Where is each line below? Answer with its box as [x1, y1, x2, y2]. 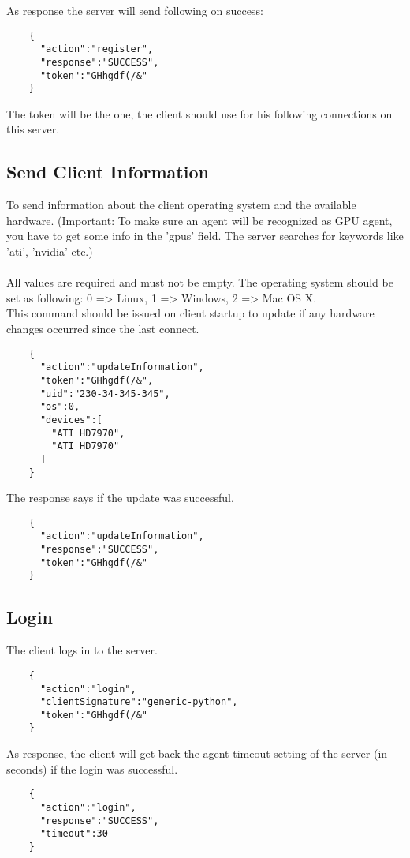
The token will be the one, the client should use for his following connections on [6, 105, 393, 122]
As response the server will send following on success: [6, 2, 263, 18]
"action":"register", [39, 43, 154, 55]
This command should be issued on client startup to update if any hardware [6, 305, 375, 321]
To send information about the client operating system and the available [6, 197, 356, 213]
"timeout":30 [39, 828, 108, 840]
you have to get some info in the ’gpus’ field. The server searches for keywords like [6, 227, 404, 244]
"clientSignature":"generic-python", [39, 696, 238, 708]
